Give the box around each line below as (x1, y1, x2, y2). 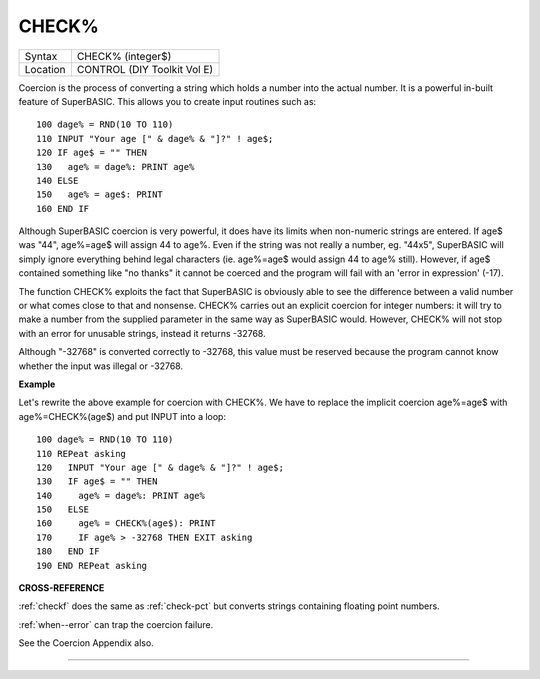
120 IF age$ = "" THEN (36, 147, 148, 159)
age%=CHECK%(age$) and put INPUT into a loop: (18, 410, 227, 422)
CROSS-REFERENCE (18, 582, 105, 594)
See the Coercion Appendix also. (18, 637, 154, 649)
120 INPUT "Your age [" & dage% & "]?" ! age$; (36, 461, 285, 473)
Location (24, 62, 66, 76)
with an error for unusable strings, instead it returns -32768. (18, 327, 266, 339)
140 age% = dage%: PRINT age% (36, 490, 205, 501)
